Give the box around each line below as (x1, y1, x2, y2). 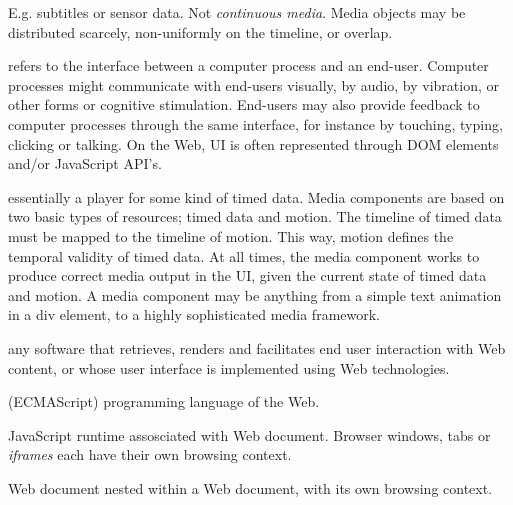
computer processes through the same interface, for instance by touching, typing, (8, 113, 503, 134)
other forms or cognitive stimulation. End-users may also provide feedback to (8, 94, 480, 115)
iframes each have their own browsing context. (8, 444, 292, 465)
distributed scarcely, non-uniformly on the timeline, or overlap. (8, 21, 393, 42)
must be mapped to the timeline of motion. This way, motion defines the (8, 225, 454, 246)
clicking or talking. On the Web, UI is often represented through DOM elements (8, 133, 499, 154)
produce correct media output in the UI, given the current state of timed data (8, 265, 487, 286)
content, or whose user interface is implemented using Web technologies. (8, 357, 450, 378)
